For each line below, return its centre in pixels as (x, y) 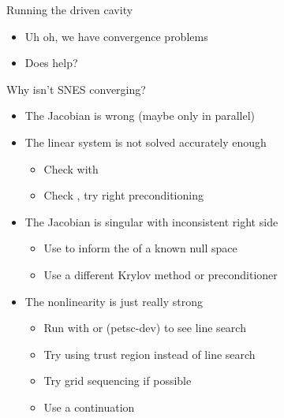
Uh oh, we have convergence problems (116, 36)
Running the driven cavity (70, 9)
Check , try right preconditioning (123, 195)
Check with (71, 168)
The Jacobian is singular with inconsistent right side (151, 221)
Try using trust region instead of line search (149, 354)
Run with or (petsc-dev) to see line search (145, 328)
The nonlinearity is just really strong (114, 301)
